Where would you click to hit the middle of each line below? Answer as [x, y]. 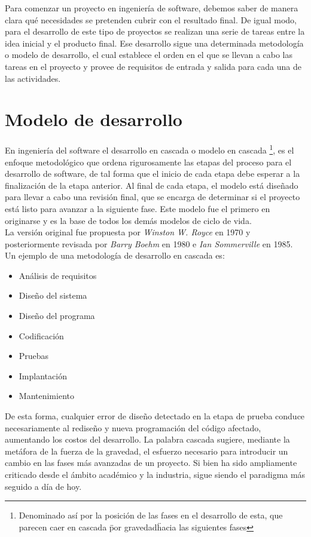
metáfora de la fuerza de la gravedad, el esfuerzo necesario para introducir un [147, 451]
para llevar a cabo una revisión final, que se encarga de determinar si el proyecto [153, 197]
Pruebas [34, 356]
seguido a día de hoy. [43, 486]
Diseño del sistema [53, 295]
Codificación [41, 335]
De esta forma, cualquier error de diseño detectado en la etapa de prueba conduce [155, 416]
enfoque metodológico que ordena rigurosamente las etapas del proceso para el [148, 162]
